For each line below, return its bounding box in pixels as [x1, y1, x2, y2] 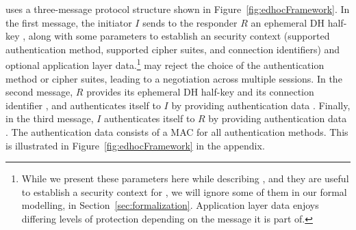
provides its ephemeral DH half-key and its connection [86, 85, 314, 99]
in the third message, [5, 111, 94, 126]
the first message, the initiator [5, 15, 132, 29]
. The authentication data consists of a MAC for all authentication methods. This [5, 125, 348, 139]
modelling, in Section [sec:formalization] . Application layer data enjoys [21, 198, 319, 212]
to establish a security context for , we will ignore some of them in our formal [21, 184, 347, 199]
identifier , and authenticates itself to [5, 98, 161, 112]
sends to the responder [142, 15, 238, 29]
